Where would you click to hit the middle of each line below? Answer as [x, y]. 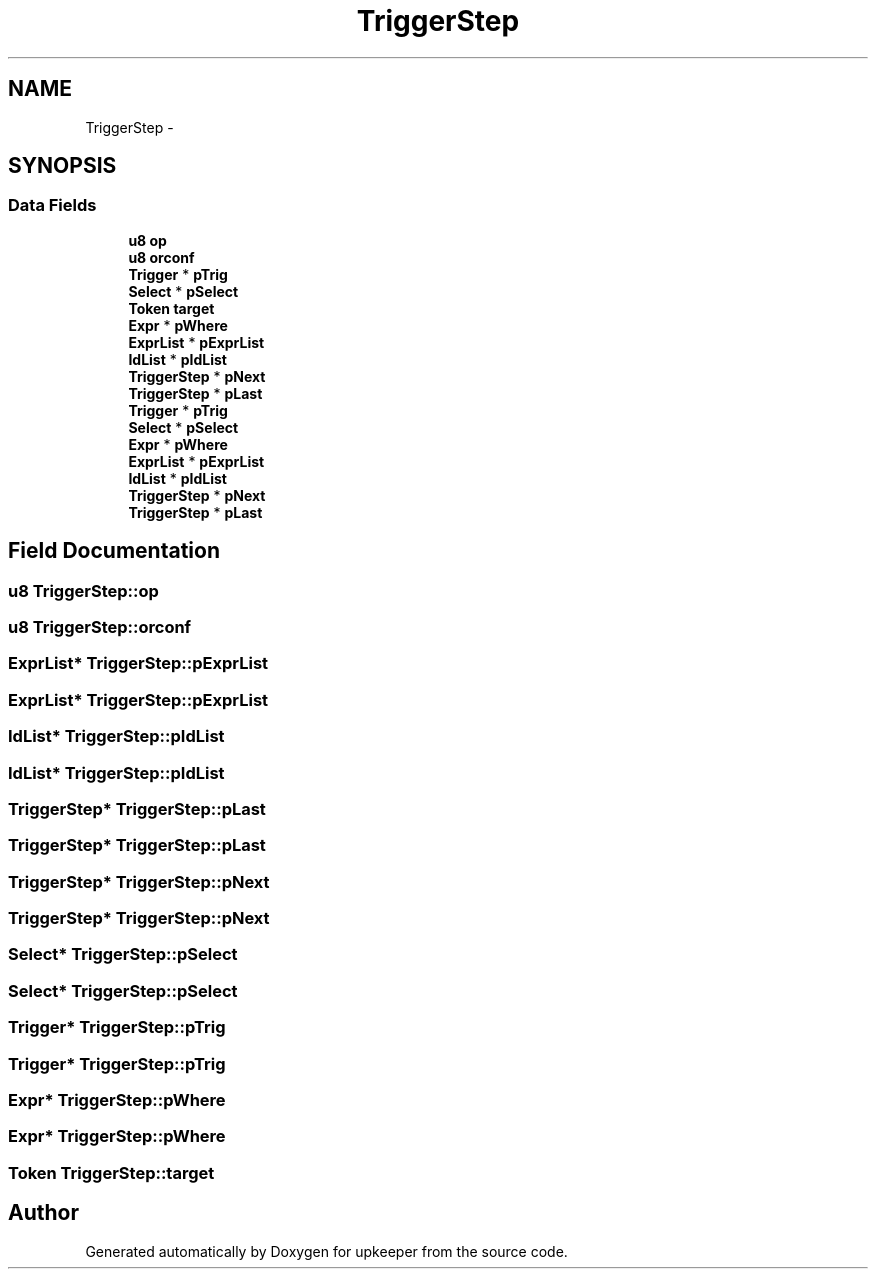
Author [43, 1213]
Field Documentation [114, 551]
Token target [171, 308]
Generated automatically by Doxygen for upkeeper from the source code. [326, 1251]
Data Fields [52, 205]
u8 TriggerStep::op [83, 590]
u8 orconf [161, 257]
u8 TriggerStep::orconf [100, 627]
